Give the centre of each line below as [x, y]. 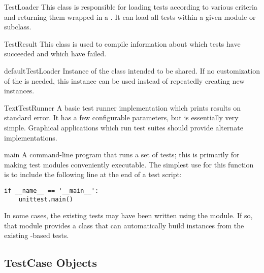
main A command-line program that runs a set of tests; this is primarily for [122, 155]
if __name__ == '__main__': [52, 191]
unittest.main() [46, 199]
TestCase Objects [51, 263]
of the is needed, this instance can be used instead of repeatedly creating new [124, 80]
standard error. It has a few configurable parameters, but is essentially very [121, 117]
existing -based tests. [37, 235]
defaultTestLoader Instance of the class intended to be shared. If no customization [132, 70]
